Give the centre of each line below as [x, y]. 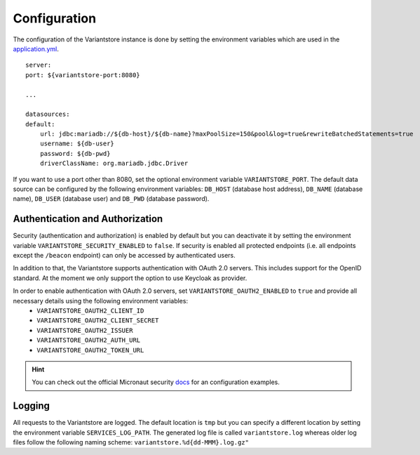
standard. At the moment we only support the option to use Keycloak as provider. [130, 278]
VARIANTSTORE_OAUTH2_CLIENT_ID [90, 311]
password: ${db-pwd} [75, 153]
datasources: [48, 114]
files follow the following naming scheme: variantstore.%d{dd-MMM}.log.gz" [131, 442]
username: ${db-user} [77, 144]
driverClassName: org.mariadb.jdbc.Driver [114, 164]
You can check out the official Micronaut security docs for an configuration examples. [156, 382]
